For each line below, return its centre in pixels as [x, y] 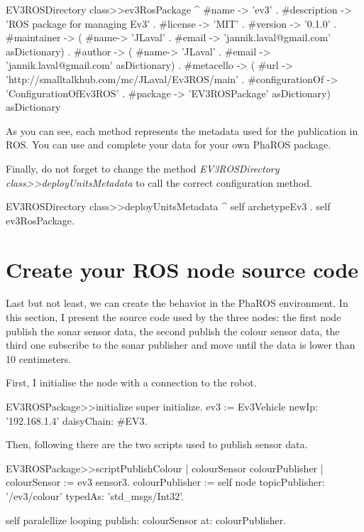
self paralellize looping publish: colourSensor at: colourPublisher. [146, 520]
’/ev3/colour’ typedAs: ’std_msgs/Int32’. [95, 495]
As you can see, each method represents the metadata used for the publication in [182, 130]
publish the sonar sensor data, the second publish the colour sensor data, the [173, 331]
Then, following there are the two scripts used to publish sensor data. [157, 444]
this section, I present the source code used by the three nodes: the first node [173, 317]
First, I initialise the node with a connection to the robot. [131, 382]
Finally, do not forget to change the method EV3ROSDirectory [143, 168]
